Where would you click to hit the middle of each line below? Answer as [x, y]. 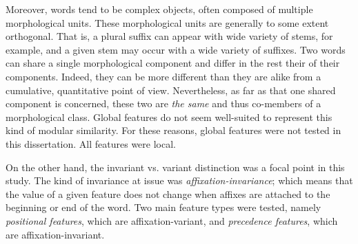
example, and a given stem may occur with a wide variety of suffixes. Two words [176, 49]
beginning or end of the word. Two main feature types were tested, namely [163, 207]
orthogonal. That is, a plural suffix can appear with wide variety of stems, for [169, 36]
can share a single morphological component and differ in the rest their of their [173, 63]
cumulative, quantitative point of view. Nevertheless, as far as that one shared [171, 90]
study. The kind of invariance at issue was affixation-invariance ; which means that [179, 180]
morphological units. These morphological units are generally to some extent [167, 22]
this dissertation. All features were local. [91, 143]
